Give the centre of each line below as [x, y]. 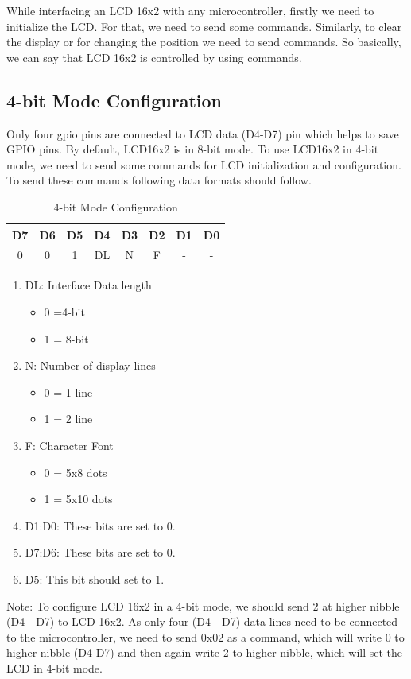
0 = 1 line [68, 392]
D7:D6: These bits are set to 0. [100, 552]
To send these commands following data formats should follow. [159, 180]
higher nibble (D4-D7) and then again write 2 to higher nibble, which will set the [205, 652]
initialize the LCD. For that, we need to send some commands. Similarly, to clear [204, 26]
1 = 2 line [68, 419]
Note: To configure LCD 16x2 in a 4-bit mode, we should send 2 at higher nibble [203, 605]
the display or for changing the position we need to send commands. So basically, [204, 42]
